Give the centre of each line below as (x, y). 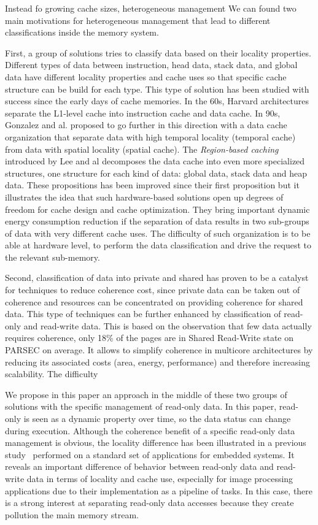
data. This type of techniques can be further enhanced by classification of (143, 314)
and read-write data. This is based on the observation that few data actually (168, 325)
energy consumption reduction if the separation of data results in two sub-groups (157, 221)
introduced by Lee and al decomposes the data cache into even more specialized (155, 161)
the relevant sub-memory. (52, 257)
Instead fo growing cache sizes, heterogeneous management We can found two (151, 8)
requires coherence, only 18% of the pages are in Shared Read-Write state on (149, 338)
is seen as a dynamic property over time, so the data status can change (157, 418)
